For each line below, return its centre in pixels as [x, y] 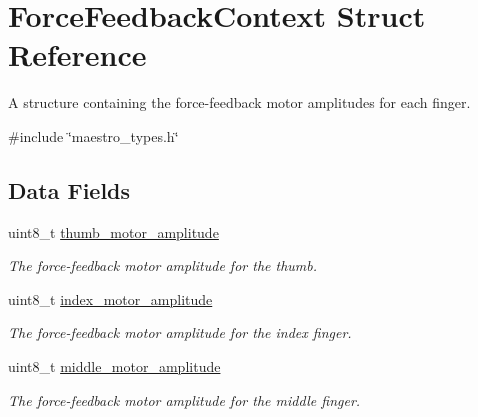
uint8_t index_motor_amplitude [110, 298]
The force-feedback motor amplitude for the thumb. [163, 265]
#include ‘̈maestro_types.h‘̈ [93, 135]
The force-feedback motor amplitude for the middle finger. [184, 399]
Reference [77, 54]
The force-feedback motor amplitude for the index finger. [180, 332]
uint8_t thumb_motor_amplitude [113, 231]
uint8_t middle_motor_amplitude [114, 366]
